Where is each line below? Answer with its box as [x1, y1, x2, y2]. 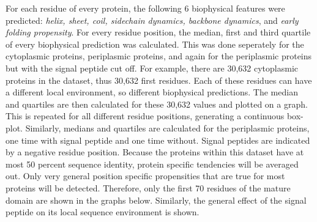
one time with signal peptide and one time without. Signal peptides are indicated [6, 133, 310, 146]
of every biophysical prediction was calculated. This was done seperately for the [6, 37, 304, 50]
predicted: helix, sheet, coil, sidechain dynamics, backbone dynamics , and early [6, 13, 299, 26]
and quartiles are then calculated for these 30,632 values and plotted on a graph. [6, 97, 308, 110]
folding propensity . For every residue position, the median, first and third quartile [6, 26, 311, 39]
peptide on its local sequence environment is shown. [6, 205, 200, 218]
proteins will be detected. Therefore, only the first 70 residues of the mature [6, 181, 291, 194]
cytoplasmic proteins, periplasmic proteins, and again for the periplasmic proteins [6, 50, 312, 62]
